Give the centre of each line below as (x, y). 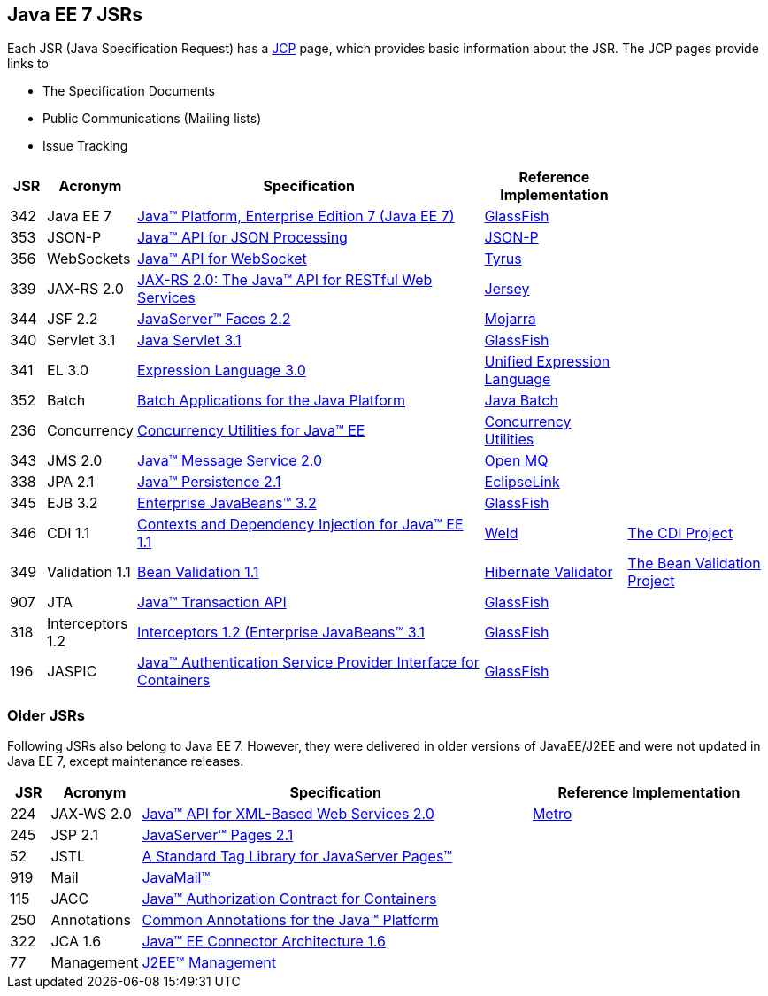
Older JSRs (46, 715)
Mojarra (510, 319)
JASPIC (72, 672)
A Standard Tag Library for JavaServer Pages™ (297, 857)
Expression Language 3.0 (221, 371)
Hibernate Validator (549, 572)
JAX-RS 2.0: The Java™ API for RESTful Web (284, 280)
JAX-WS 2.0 (91, 814)
